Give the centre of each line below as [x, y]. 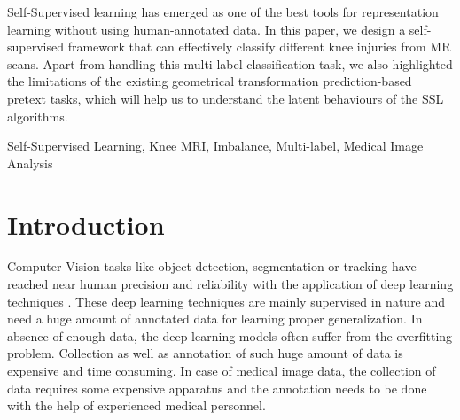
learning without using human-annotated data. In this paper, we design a [207, 29]
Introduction [86, 224]
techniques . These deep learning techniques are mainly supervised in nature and [226, 301]
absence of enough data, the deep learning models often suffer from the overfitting [230, 335]
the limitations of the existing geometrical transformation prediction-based [210, 81]
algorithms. [38, 116]
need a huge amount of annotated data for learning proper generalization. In [215, 319]
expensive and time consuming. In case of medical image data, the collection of [222, 371]
